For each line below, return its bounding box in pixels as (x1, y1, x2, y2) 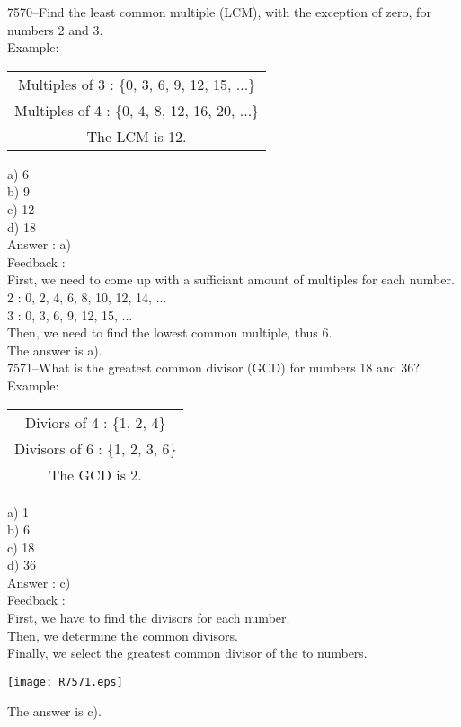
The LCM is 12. (86, 125, 187, 147)
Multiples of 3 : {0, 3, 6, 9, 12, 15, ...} (18, 73, 256, 94)
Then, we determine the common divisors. (7, 625, 238, 644)
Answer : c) (7, 572, 71, 591)
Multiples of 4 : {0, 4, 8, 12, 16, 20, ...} (14, 99, 260, 121)
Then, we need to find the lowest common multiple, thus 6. (7, 323, 332, 342)
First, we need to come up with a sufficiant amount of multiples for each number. (7, 270, 455, 289)
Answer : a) (7, 235, 71, 254)
